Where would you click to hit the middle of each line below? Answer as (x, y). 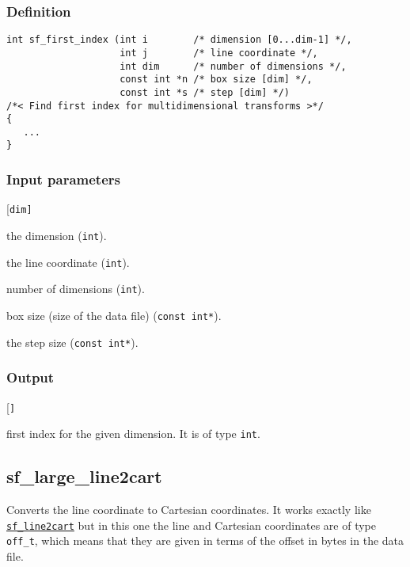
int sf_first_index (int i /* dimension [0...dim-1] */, (179, 40)
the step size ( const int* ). (72, 342)
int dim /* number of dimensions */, (233, 66)
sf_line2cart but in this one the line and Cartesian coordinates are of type (191, 525)
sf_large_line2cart (84, 476)
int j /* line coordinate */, (219, 53)
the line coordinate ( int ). (68, 262)
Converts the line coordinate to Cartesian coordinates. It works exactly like (189, 510)
